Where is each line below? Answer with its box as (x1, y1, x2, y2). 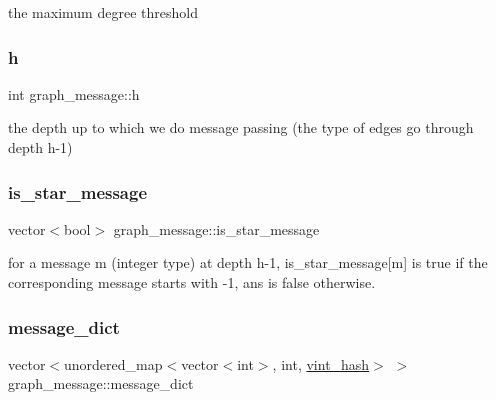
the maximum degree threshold (8, 2, 198, 22)
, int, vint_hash (272, 353, 370, 374)
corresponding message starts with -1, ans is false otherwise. (8, 272, 376, 292)
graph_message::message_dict (8, 373, 194, 394)
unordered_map (64, 353, 163, 374)
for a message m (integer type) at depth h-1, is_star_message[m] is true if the (8, 252, 488, 273)
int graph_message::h (8, 83, 140, 104)
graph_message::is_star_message (113, 218, 320, 239)
